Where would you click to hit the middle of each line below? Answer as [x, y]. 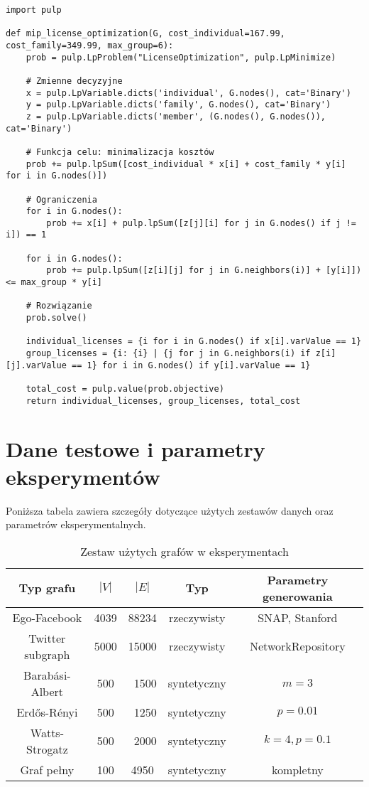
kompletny [297, 769]
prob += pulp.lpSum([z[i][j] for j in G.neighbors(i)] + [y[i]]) [204, 271]
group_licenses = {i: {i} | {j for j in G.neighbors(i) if [168, 354]
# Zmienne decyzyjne [74, 81]
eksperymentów [83, 476]
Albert [47, 691]
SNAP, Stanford [298, 617]
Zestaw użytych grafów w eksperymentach [184, 551]
